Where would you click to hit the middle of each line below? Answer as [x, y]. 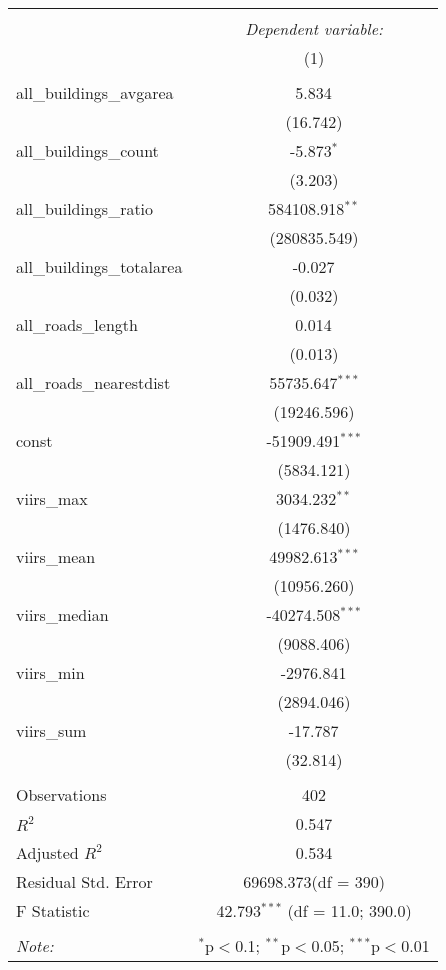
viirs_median [62, 614]
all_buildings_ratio [85, 208]
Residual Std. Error [84, 881]
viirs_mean [56, 556]
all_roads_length [77, 324]
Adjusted [47, 852]
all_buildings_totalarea [99, 266]
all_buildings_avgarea [95, 92]
